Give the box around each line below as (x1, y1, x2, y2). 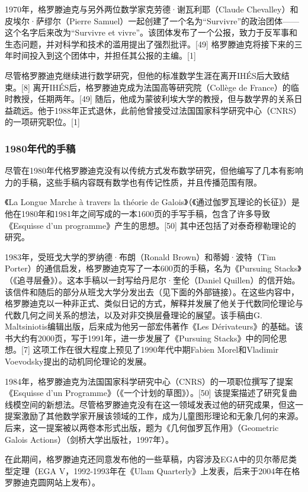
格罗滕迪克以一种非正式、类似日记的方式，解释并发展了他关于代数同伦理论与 (5, 297, 303, 309)
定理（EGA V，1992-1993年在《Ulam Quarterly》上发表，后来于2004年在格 (12, 464, 300, 477)
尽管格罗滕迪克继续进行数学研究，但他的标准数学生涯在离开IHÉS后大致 (5, 69, 281, 81)
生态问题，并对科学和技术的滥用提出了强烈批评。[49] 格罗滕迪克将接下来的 (5, 37, 294, 50)
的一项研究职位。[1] (5, 116, 80, 128)
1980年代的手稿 (5, 140, 76, 155)
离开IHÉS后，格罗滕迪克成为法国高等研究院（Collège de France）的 (33, 81, 291, 93)
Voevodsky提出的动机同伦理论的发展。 (5, 355, 152, 368)
